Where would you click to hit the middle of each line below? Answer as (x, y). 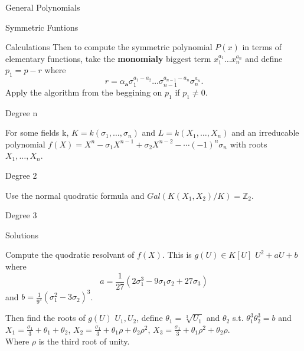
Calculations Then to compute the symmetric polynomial (109, 47)
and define (264, 58)
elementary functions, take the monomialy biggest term (108, 58)
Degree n (22, 112)
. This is (177, 255)
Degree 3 (21, 215)
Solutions (22, 234)
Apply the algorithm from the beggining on (84, 92)
